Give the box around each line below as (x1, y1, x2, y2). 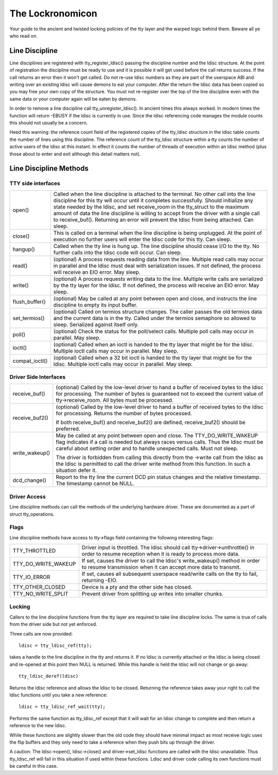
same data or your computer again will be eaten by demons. (9, 96, 137, 102)
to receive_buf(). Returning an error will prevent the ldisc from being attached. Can (53, 216, 254, 223)
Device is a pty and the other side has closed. (81, 584, 193, 591)
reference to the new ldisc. (9, 723, 66, 729)
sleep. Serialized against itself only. (53, 321, 139, 328)
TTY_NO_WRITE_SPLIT (12, 590, 69, 597)
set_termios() (12, 314, 45, 322)
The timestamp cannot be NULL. (56, 480, 135, 487)
